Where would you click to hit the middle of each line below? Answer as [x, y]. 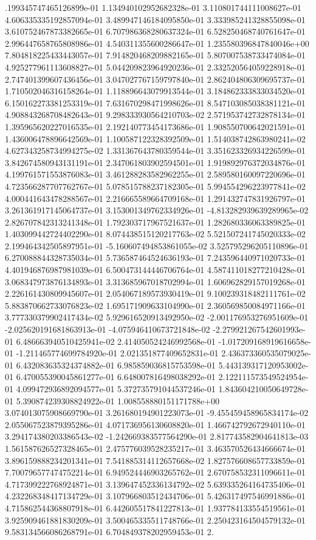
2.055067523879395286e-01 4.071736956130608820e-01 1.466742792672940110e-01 [155, 424]
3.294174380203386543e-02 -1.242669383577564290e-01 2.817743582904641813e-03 [157, 436]
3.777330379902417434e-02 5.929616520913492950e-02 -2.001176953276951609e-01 [157, 317]
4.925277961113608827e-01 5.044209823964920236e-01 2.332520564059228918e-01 [155, 67]
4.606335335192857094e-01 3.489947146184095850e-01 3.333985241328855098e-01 [155, 19]
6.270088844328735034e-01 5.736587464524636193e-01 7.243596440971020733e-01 [155, 258]
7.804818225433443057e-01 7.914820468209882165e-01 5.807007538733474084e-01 [155, 55]
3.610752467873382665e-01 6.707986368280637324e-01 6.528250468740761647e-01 [155, 31]
